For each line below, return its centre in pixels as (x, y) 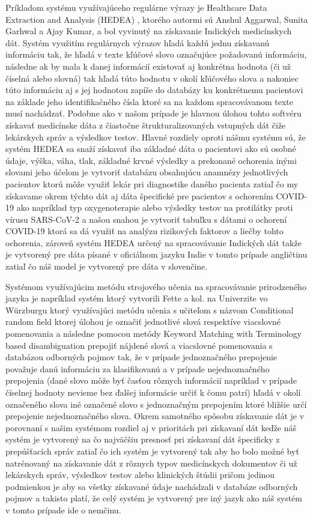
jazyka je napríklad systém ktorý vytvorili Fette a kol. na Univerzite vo (137, 298)
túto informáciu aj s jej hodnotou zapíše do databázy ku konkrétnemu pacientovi (154, 90)
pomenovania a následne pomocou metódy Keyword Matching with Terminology (153, 334)
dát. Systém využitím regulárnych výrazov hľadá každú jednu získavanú (138, 42)
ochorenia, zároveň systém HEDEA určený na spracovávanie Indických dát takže (153, 242)
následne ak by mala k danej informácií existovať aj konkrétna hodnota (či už (148, 66)
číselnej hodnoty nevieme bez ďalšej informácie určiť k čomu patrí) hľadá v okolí (153, 392)
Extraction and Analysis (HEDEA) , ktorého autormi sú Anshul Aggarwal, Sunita (157, 19)
